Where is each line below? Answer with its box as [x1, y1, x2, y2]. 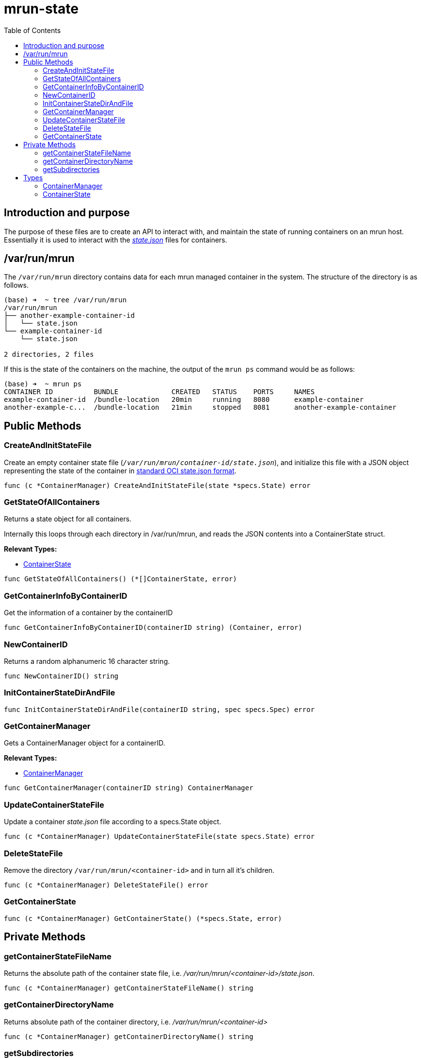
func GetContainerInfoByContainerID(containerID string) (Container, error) [4, 624, 303, 632]
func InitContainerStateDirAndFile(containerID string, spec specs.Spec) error [4, 705, 315, 713]
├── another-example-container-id [4, 312, 135, 320]
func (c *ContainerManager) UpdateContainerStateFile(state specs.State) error [4, 833, 315, 841]
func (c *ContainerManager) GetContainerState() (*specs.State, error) [4, 914, 282, 922]
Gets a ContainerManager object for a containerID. [4, 739, 165, 747]
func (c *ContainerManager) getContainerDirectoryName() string [4, 1032, 254, 1041]
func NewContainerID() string [4, 672, 119, 680]
